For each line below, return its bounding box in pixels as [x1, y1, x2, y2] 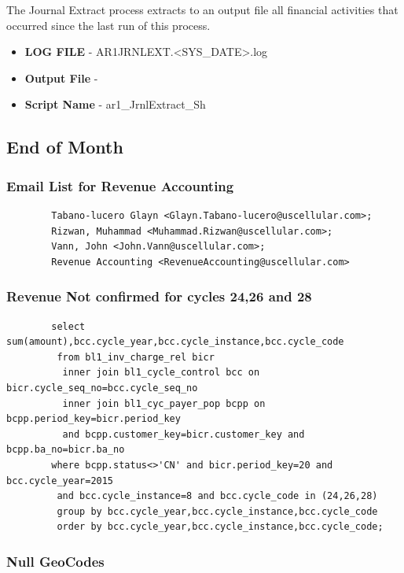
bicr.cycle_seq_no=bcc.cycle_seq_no [6, 382, 198, 394]
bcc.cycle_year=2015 [6, 475, 114, 486]
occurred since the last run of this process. [6, 17, 211, 33]
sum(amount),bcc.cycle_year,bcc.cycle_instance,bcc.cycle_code [6, 336, 344, 348]
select [51, 320, 86, 332]
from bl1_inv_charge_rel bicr [57, 351, 215, 363]
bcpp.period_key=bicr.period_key [6, 413, 181, 425]
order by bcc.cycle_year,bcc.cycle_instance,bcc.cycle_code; [57, 521, 384, 533]
